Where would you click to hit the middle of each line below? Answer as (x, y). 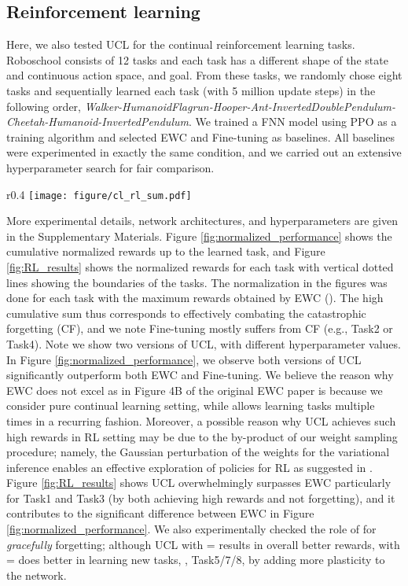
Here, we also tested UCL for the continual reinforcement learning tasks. (181, 44)
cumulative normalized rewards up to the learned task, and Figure (166, 251)
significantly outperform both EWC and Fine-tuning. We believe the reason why (200, 375)
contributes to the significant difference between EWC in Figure (160, 513)
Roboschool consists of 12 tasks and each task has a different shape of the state (197, 59)
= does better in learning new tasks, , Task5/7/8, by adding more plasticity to (196, 560)
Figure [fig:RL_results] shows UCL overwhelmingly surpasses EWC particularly (199, 483)
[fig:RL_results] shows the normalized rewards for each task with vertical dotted (200, 266)
